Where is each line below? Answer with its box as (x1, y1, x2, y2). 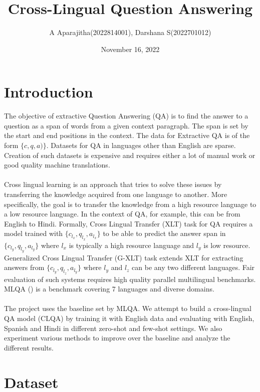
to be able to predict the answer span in (103, 228, 226, 238)
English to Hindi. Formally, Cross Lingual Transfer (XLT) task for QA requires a (4, 218, 253, 228)
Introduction (4, 81, 93, 102)
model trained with (4, 228, 63, 238)
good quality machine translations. (4, 159, 110, 170)
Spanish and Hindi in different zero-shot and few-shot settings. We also (4, 322, 222, 333)
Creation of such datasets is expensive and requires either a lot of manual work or (4, 149, 255, 160)
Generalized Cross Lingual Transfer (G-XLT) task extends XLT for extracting (4, 252, 243, 262)
